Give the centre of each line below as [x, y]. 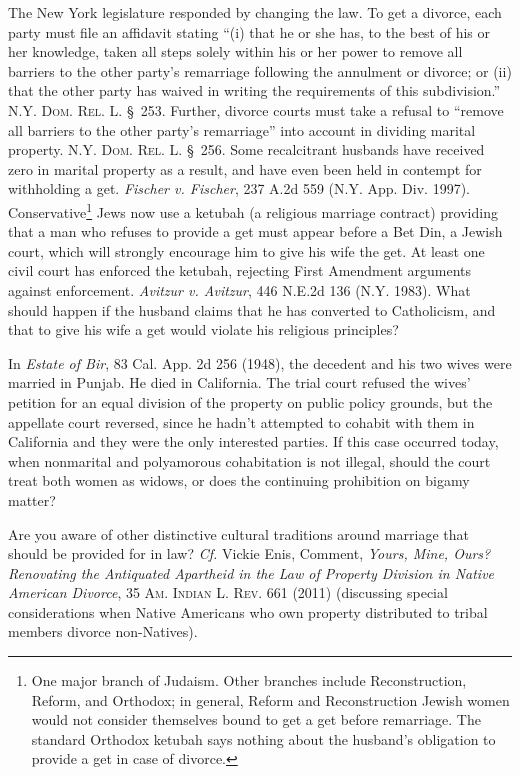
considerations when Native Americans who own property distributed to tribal [248, 611]
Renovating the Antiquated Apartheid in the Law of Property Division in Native [251, 572]
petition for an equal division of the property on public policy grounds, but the [250, 401]
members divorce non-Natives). [103, 631]
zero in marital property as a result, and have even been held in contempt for [245, 168]
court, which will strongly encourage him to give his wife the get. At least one [246, 250]
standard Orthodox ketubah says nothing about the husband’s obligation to [263, 738]
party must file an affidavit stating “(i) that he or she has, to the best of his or [249, 31]
